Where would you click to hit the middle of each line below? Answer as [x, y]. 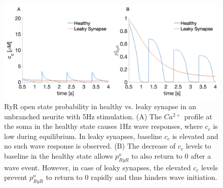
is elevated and [195, 136]
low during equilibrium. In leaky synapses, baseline [83, 136]
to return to [64, 177]
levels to [198, 146]
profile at [198, 116]
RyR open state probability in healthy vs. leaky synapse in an [100, 106]
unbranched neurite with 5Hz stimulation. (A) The [83, 116]
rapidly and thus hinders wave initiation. [154, 177]
